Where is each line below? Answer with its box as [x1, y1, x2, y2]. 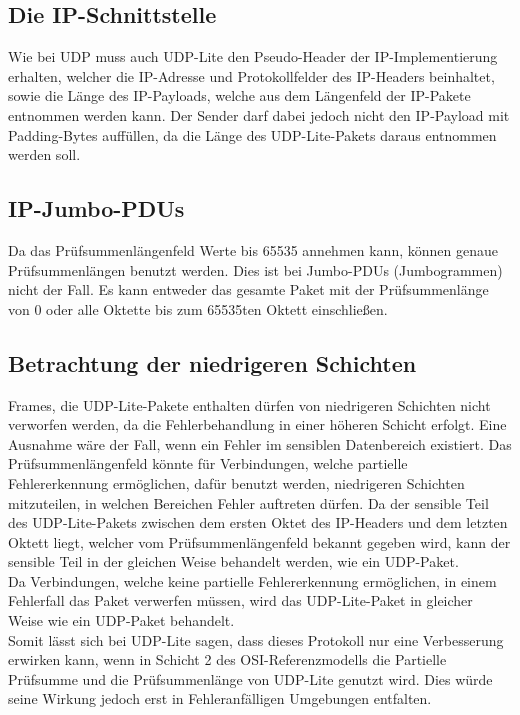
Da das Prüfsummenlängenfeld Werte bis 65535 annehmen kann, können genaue [8, 239, 498, 260]
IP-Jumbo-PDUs [8, 193, 185, 224]
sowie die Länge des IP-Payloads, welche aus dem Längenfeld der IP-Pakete [8, 85, 471, 106]
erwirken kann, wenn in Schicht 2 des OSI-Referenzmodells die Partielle [8, 649, 447, 670]
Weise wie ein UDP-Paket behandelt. [8, 610, 235, 631]
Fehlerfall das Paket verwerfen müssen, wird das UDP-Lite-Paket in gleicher [8, 590, 473, 611]
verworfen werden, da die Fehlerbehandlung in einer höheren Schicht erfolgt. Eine [8, 414, 507, 435]
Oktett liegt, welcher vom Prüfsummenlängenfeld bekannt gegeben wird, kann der [8, 531, 511, 552]
